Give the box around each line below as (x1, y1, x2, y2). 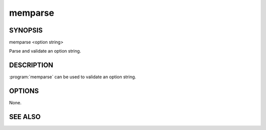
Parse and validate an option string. (9, 48, 81, 54)
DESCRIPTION (9, 61, 54, 69)
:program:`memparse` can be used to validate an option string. (9, 74, 136, 80)
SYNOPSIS (9, 26, 43, 34)
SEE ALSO (9, 113, 41, 121)
